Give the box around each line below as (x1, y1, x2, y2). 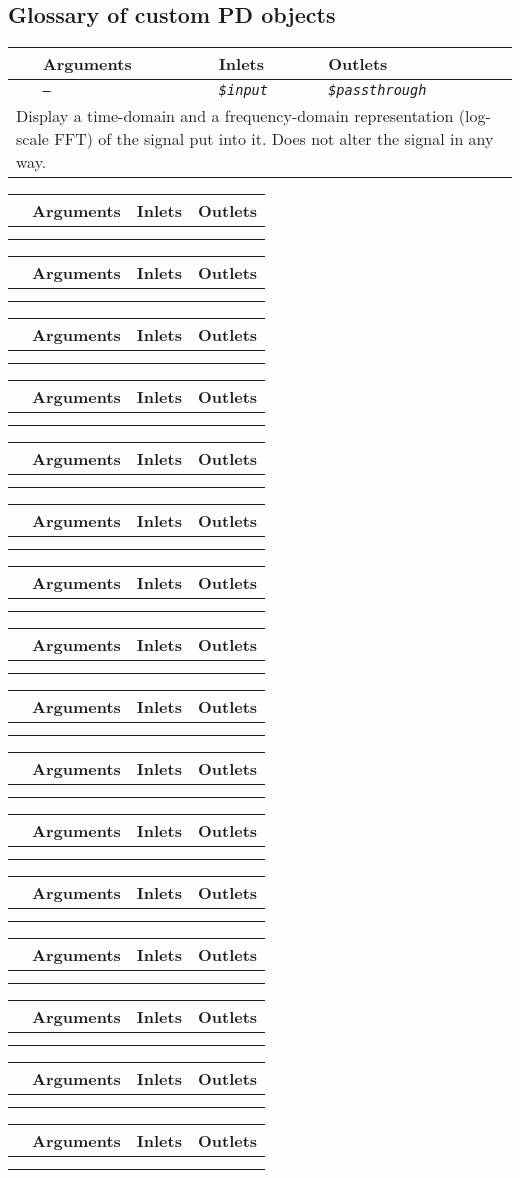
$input (218, 82, 268, 99)
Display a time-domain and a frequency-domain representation (16, 104, 454, 128)
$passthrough (328, 82, 427, 99)
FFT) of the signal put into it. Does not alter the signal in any (54, 127, 494, 151)
